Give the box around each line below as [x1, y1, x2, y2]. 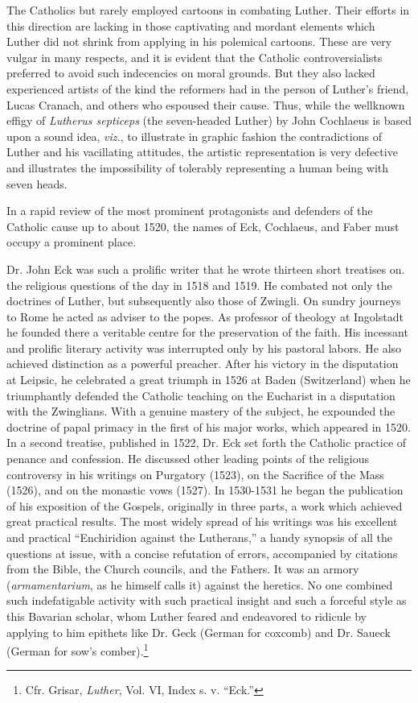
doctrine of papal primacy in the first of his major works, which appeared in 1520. [6, 418, 411, 435]
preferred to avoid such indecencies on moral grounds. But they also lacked [6, 64, 375, 81]
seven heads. [6, 175, 68, 192]
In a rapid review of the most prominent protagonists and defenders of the [6, 202, 373, 219]
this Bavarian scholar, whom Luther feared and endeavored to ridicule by [6, 607, 367, 624]
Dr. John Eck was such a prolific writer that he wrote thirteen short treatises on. [6, 260, 405, 277]
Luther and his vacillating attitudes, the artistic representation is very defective [6, 143, 398, 160]
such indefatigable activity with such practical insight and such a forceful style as [6, 592, 407, 609]
